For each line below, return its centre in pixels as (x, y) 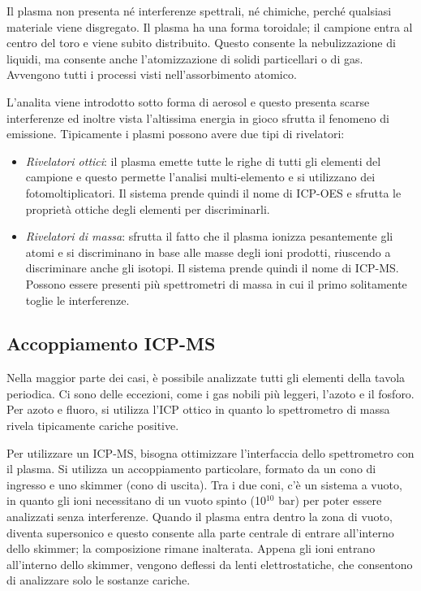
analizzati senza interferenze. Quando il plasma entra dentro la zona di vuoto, (200, 517)
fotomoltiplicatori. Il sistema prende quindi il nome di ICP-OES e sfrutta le (213, 192)
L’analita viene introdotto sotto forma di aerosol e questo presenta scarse (188, 101)
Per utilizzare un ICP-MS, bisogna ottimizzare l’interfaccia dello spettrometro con (210, 452)
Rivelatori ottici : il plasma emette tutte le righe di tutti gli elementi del (203, 161)
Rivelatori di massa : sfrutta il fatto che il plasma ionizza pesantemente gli (209, 236)
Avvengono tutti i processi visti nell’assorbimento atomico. (152, 74)
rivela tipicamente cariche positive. (93, 426)
